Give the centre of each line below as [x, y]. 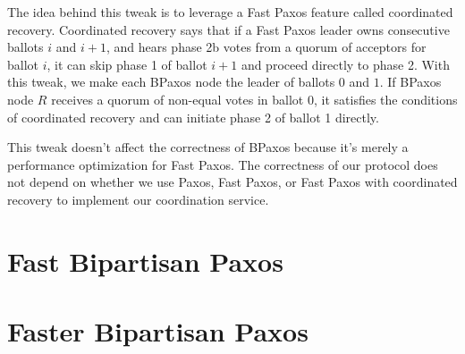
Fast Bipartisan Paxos [145, 261]
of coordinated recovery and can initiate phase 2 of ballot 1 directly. [193, 117]
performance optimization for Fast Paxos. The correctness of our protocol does [223, 164]
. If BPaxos [410, 82]
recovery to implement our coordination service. [138, 199]
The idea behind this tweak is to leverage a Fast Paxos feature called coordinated [230, 12]
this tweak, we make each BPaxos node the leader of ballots [171, 82]
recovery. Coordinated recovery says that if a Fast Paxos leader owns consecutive [228, 29]
